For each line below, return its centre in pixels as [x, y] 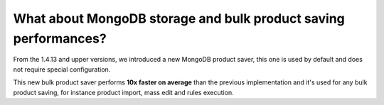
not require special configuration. [62, 69]
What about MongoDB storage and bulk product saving [179, 18]
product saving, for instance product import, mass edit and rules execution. [123, 92]
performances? [60, 38]
